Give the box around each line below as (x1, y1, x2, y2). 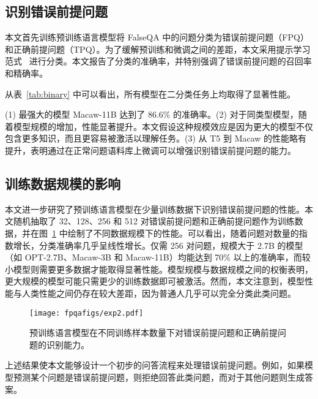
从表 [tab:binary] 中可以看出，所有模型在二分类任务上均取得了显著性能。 (5, 87, 295, 100)
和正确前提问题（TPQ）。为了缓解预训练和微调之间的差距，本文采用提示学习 (5, 42, 311, 55)
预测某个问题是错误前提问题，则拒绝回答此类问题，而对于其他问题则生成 (13, 370, 305, 383)
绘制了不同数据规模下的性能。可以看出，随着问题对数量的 (67, 226, 299, 239)
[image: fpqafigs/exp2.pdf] (29, 308, 144, 317)
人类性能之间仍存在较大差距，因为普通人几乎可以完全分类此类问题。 (21, 286, 296, 299)
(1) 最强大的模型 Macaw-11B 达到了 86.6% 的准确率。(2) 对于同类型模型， (5, 108, 298, 121)
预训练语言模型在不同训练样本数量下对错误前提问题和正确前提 (29, 326, 278, 339)
